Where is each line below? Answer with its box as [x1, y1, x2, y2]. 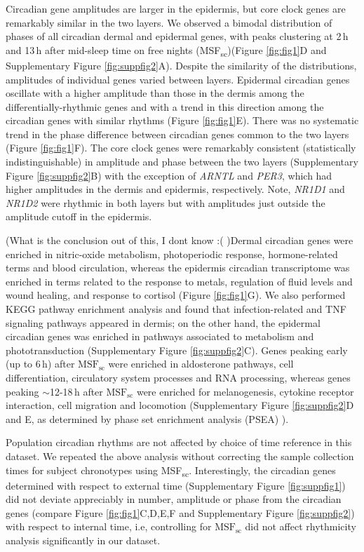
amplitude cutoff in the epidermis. [6, 209, 152, 224]
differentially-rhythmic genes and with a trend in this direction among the [6, 99, 324, 114]
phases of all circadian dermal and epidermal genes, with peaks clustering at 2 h [6, 29, 349, 43]
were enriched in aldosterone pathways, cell [108, 356, 294, 371]
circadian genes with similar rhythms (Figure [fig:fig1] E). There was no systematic [6, 113, 359, 128]
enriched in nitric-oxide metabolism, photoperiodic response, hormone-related [6, 246, 338, 261]
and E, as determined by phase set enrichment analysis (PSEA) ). [6, 411, 289, 426]
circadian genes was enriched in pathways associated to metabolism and [6, 329, 314, 344]
